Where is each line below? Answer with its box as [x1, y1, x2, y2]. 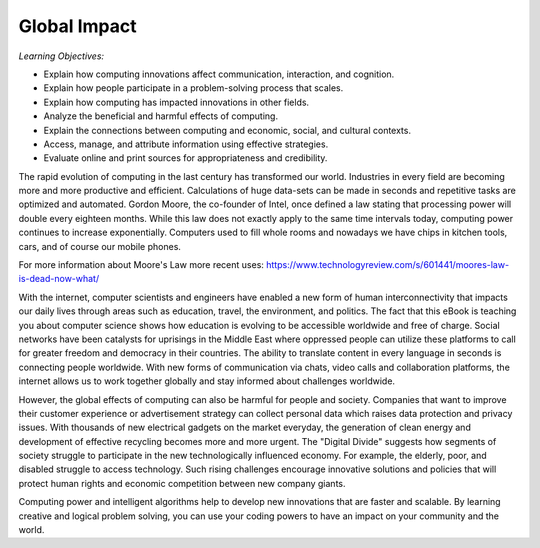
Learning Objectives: [18, 50, 105, 62]
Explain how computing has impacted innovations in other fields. [43, 96, 310, 108]
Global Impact [18, 15, 137, 37]
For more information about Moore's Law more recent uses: [18, 259, 265, 271]
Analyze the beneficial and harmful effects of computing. [43, 110, 279, 122]
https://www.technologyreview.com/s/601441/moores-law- [266, 259, 510, 271]
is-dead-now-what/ [18, 273, 100, 285]
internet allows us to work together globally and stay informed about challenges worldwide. [18, 375, 395, 387]
